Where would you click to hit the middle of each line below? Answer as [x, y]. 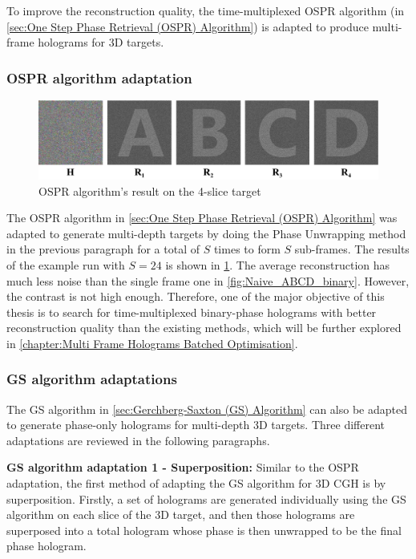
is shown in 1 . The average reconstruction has [278, 264]
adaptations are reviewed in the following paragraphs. [138, 440]
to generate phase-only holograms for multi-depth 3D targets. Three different [196, 425]
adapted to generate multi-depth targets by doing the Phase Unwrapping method [206, 233]
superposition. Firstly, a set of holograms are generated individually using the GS [206, 498]
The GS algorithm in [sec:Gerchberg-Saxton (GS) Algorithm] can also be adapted [207, 409]
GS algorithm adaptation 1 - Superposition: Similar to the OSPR [183, 467]
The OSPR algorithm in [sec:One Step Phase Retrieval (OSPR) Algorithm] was [202, 218]
